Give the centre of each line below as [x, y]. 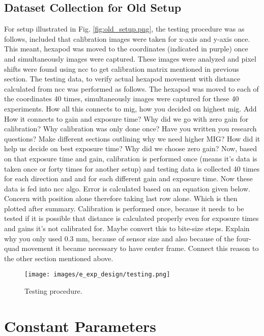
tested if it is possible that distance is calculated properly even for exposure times [131, 218]
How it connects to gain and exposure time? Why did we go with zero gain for [126, 118]
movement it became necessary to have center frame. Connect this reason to [140, 248]
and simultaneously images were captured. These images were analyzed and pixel [130, 58]
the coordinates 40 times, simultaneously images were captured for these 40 [122, 99]
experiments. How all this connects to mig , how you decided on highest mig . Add [130, 108]
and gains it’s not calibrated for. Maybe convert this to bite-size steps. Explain [127, 228]
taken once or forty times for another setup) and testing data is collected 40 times [132, 168]
